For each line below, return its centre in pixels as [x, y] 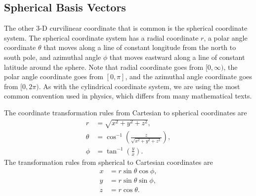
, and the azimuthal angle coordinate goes [189, 76]
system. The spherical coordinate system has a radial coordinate [101, 37]
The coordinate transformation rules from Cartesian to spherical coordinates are [126, 112]
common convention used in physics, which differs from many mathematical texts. [128, 96]
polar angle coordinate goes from [54, 76]
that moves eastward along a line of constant [177, 57]
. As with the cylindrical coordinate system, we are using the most [139, 86]
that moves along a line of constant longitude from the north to [140, 47]
